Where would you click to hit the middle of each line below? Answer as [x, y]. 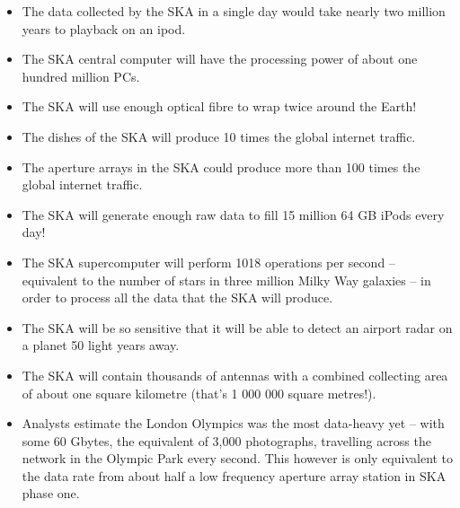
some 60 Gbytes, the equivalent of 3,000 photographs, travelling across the [226, 440]
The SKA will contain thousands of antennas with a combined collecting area [235, 375]
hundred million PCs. [81, 76]
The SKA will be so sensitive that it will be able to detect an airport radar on [237, 327]
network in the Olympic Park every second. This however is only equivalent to [238, 458]
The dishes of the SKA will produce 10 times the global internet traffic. [219, 136]
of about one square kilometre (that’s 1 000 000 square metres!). [199, 393]
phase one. [51, 493]
